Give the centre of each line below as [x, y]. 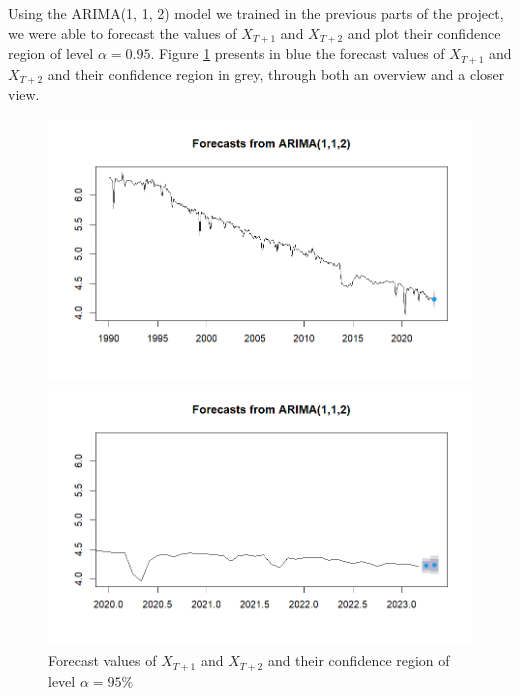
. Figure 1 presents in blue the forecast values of [297, 53]
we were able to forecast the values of [122, 32]
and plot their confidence [424, 32]
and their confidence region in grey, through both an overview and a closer [276, 73]
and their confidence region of [358, 660]
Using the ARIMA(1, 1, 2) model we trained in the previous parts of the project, [256, 13]
